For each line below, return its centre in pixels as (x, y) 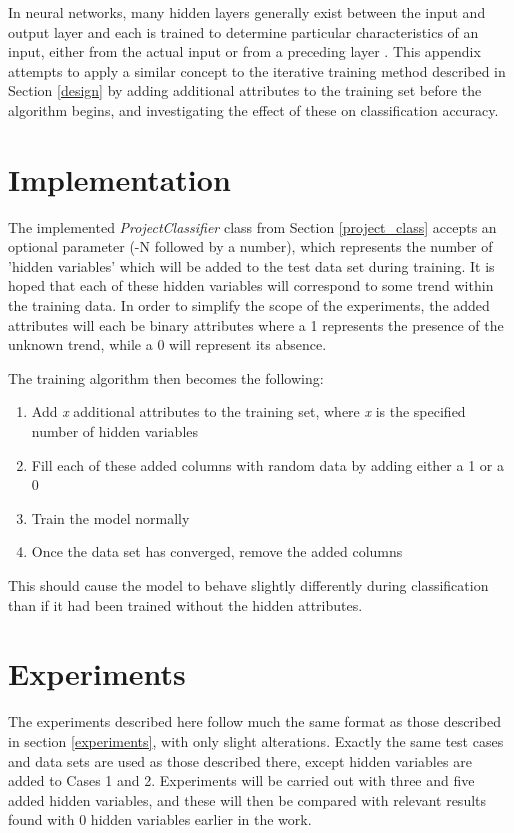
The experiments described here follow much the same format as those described (254, 721)
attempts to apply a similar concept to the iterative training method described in (257, 70)
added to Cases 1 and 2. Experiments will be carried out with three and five (241, 780)
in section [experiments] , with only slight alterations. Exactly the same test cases (256, 740)
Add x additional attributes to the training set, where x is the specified (248, 411)
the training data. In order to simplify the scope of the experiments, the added (249, 305)
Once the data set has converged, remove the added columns (217, 551)
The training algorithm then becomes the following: (166, 377)
